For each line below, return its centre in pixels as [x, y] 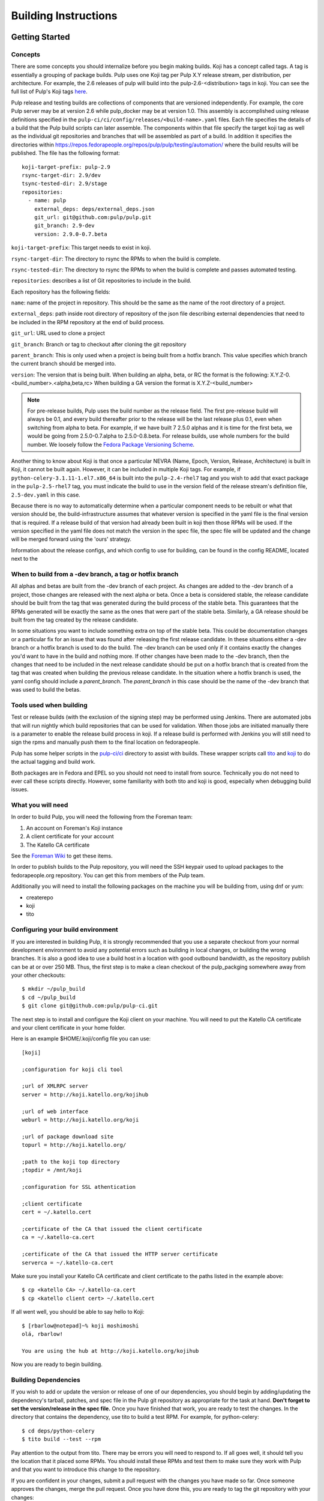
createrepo [40, 897]
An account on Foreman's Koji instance [74, 828]
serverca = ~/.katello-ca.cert [68, 1263]
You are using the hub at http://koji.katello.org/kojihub [110, 1351]
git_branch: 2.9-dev [64, 226]
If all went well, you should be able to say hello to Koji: [78, 1312]
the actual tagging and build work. [53, 762]
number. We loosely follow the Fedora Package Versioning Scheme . [111, 444]
